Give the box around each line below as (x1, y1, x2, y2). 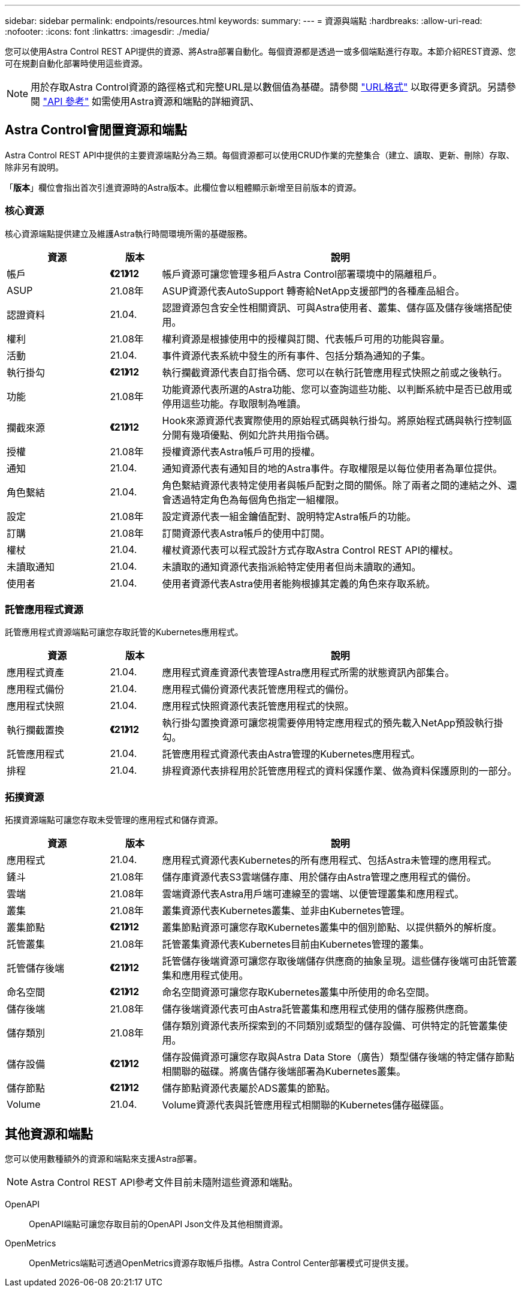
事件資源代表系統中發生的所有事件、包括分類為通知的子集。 (162, 349, 431, 362)
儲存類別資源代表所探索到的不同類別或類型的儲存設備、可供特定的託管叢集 (162, 1020, 498, 1032)
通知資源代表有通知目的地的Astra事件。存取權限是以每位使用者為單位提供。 (162, 462, 503, 474)
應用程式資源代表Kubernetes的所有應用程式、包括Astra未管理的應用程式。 (162, 854, 497, 867)
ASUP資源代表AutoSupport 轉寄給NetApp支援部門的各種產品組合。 (162, 284, 465, 297)
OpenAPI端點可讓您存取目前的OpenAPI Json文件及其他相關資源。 (29, 1218, 288, 1229)
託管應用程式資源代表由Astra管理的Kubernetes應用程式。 (162, 748, 421, 761)
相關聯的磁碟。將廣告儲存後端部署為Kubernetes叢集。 (162, 1065, 406, 1078)
